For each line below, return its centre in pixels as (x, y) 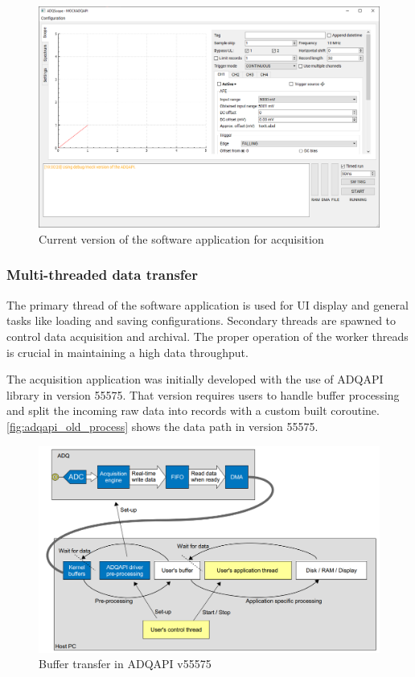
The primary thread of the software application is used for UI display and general (207, 304)
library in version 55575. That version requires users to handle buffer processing (203, 394)
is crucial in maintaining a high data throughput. (127, 352)
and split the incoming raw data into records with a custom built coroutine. (193, 410)
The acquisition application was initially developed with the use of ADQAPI (195, 379)
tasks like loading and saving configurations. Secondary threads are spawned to (201, 320)
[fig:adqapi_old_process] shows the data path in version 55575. (162, 426)
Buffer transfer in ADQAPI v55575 (125, 664)
